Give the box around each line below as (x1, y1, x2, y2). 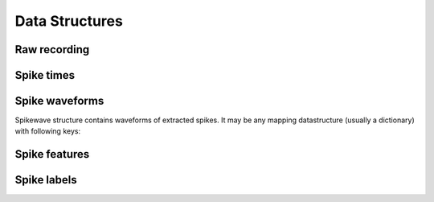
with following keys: (14, 126, 80, 136)
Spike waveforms (14, 94, 104, 108)
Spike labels (14, 173, 77, 187)
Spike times (14, 68, 76, 82)
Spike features (14, 147, 90, 161)
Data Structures (14, 12, 124, 30)
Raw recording (14, 43, 90, 56)
